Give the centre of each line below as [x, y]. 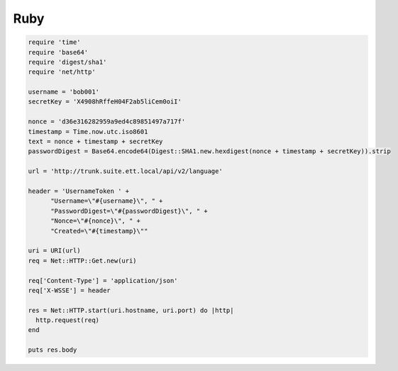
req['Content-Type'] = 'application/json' [103, 281]
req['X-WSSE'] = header [70, 290]
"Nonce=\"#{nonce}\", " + [96, 221]
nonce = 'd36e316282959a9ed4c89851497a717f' [107, 122]
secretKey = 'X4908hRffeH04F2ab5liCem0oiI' [105, 102]
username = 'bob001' [63, 92]
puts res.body [52, 350]
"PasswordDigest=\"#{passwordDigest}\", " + [129, 211]
